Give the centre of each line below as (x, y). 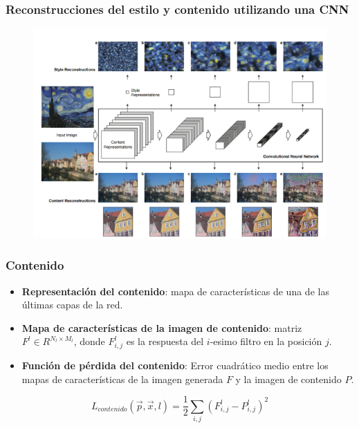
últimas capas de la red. (72, 305)
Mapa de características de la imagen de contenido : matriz (162, 327)
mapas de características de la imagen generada (122, 379)
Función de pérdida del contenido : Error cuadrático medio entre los (175, 365)
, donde (89, 341)
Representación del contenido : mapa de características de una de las (175, 291)
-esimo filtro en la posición (266, 341)
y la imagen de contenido (288, 379)
